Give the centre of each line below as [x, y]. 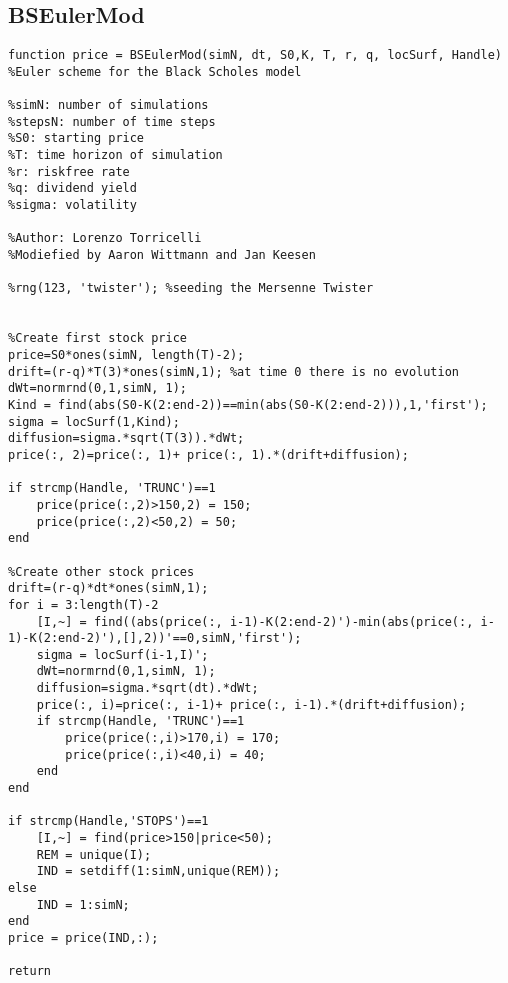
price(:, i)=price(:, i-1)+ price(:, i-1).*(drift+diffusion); [251, 704]
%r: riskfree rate [69, 171]
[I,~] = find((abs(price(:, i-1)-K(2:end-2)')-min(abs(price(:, [255, 621]
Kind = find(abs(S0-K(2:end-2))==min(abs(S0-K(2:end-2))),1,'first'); [248, 404]
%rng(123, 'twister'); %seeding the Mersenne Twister [191, 288]
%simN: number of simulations [108, 105]
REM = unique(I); [94, 854]
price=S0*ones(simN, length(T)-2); [126, 355]
